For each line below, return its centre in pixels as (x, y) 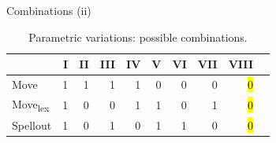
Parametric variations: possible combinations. (138, 37)
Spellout (32, 125)
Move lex (31, 104)
